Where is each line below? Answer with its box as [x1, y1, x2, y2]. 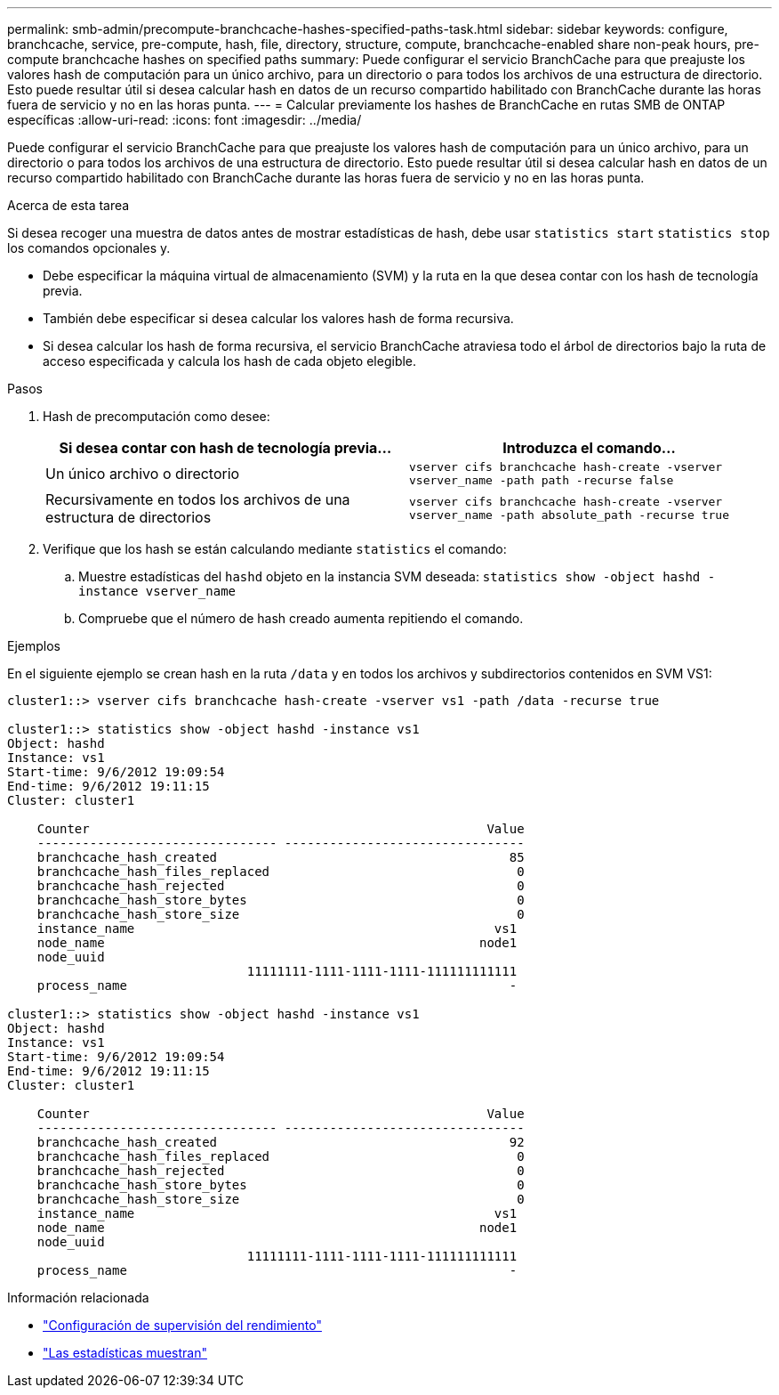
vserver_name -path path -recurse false [409, 474, 674, 487]
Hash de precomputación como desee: [43, 409, 270, 424]
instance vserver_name [78, 584, 237, 598]
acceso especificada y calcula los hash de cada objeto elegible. [43, 353, 417, 369]
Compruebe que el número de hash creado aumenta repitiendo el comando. [78, 611, 524, 626]
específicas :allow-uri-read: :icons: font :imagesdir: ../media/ [7, 112, 362, 127]
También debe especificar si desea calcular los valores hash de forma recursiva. [43, 311, 514, 326]
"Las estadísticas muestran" [43, 1345, 207, 1360]
